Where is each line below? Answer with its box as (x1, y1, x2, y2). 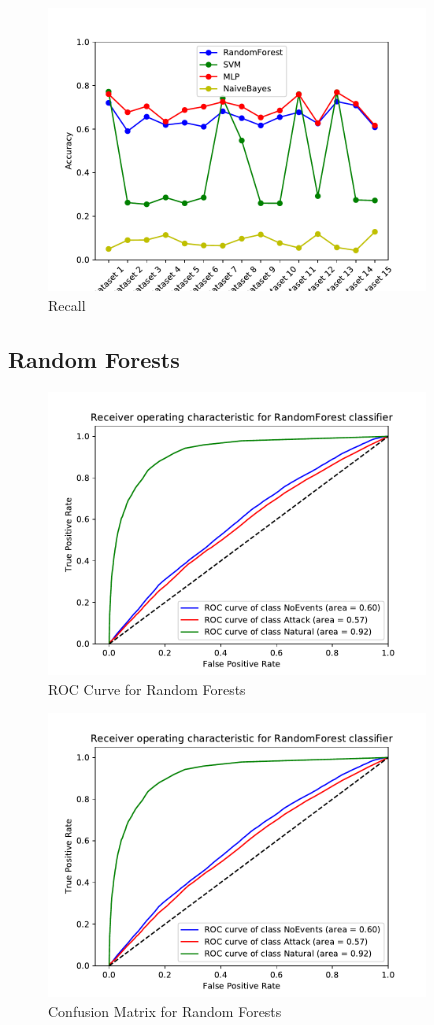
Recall (48, 295, 86, 316)
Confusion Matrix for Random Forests (48, 1000, 282, 1021)
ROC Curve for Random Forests (48, 678, 246, 699)
